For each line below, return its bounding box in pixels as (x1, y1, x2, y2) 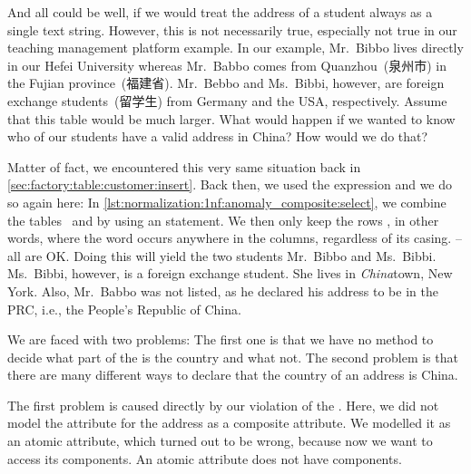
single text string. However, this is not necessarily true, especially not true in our (7, 20, 457, 39)
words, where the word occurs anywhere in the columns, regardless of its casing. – (7, 228, 462, 247)
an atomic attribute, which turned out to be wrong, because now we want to (7, 431, 433, 450)
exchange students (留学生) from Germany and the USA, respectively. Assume (7, 91, 447, 110)
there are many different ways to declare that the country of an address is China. (7, 365, 458, 384)
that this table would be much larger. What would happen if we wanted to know (7, 109, 456, 128)
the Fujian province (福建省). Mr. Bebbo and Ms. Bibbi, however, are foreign (7, 73, 445, 92)
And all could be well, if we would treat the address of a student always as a (7, 3, 433, 21)
